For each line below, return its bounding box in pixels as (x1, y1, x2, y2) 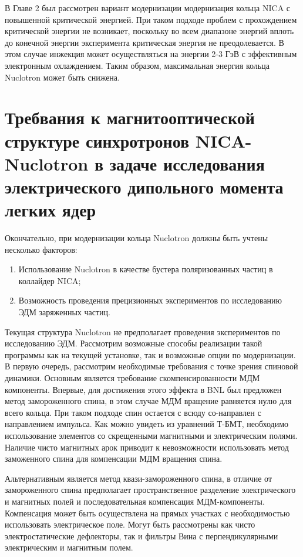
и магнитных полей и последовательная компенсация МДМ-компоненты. (5, 495, 265, 507)
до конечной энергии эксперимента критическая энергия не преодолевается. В (5, 36, 284, 48)
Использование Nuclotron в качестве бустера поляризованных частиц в (18, 263, 273, 275)
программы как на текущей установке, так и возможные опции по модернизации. (5, 348, 296, 361)
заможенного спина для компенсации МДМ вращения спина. (5, 452, 223, 465)
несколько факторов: (5, 243, 78, 255)
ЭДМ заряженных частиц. (18, 306, 110, 318)
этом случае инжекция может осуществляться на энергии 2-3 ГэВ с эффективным (5, 48, 297, 60)
